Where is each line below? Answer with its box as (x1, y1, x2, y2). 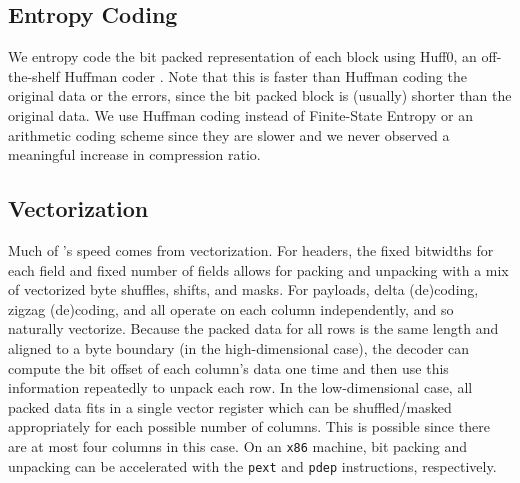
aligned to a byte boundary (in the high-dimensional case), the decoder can (8, 337, 470, 358)
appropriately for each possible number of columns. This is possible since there (8, 416, 490, 437)
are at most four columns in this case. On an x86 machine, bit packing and (8, 435, 467, 456)
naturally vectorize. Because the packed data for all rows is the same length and (8, 318, 499, 339)
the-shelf (8, 65, 60, 86)
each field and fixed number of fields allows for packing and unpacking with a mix (8, 259, 509, 280)
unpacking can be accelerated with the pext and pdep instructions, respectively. (8, 455, 497, 476)
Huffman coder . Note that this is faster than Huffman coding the (64, 65, 467, 86)
